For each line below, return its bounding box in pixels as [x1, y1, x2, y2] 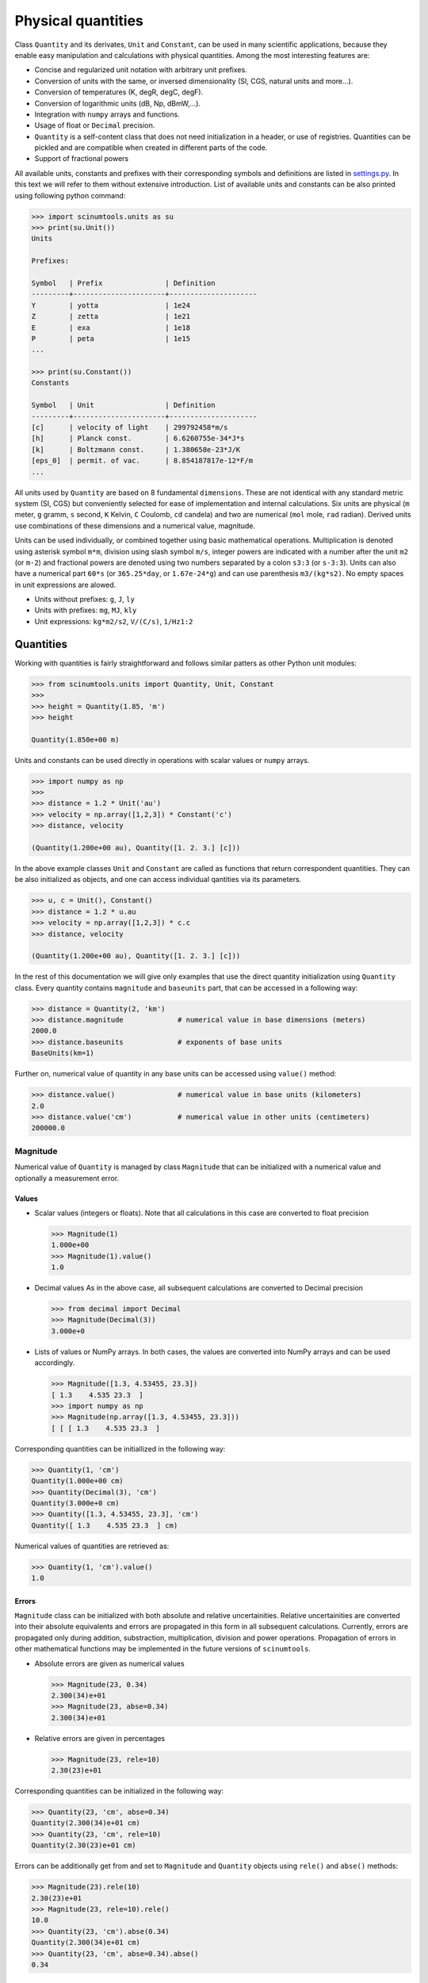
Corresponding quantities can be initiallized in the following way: [14, 1444, 226, 1453]
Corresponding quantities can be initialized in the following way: [14, 1786, 224, 1796]
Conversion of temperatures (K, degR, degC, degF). [34, 87, 204, 97]
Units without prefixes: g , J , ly [34, 595, 135, 604]
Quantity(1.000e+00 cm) [31, 1476, 124, 1486]
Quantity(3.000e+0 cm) [31, 1498, 120, 1507]
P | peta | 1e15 [31, 334, 190, 343]
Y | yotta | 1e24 [31, 301, 190, 309]
